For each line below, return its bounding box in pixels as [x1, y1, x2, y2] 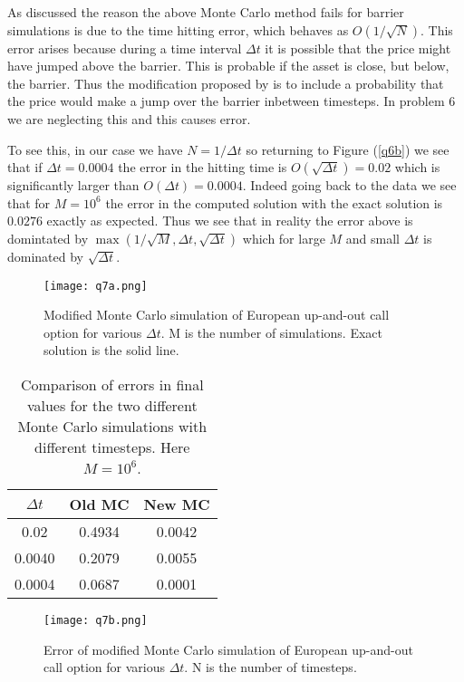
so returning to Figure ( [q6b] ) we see [246, 139, 449, 158]
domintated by [7, 228, 89, 247]
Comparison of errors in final [20, 373, 204, 395]
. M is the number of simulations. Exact [160, 322, 382, 341]
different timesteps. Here [34, 436, 190, 457]
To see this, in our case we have [7, 139, 183, 158]
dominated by [7, 246, 84, 265]
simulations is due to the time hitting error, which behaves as [7, 20, 349, 39]
